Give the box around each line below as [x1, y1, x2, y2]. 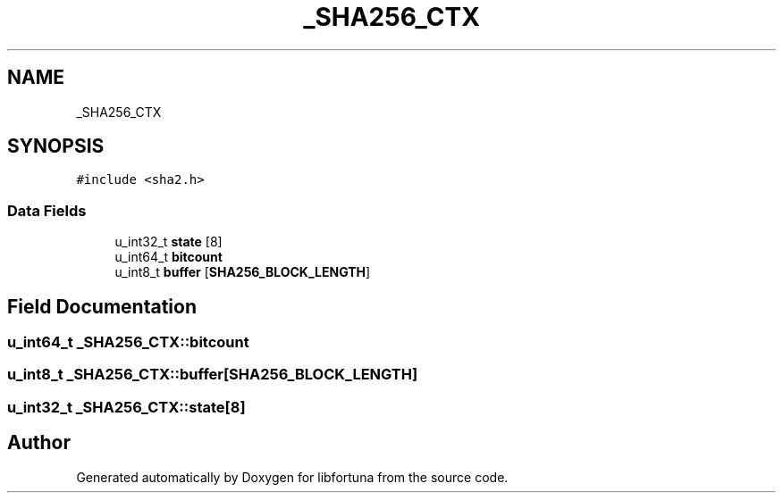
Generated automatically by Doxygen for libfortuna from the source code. [76, 469, 509, 485]
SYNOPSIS [7, 135, 105, 158]
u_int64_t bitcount [114, 249, 223, 265]
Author [7, 431, 71, 454]
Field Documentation [7, 295, 197, 318]
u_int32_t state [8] [114, 234, 223, 250]
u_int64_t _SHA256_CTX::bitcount [7, 333, 249, 352]
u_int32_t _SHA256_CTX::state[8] [7, 397, 246, 416]
